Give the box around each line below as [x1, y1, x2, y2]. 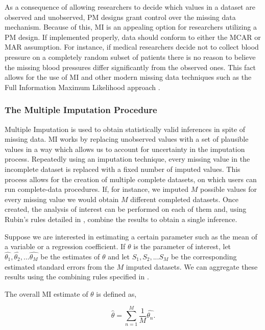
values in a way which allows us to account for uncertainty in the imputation [5, 143, 245, 154]
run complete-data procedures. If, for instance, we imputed [5, 184, 189, 194]
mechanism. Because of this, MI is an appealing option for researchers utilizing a [5, 21, 257, 32]
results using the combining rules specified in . [5, 271, 149, 282]
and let [108, 251, 130, 261]
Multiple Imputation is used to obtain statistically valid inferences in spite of [5, 123, 246, 134]
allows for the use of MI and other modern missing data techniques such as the [5, 72, 252, 82]
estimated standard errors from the [5, 261, 114, 272]
